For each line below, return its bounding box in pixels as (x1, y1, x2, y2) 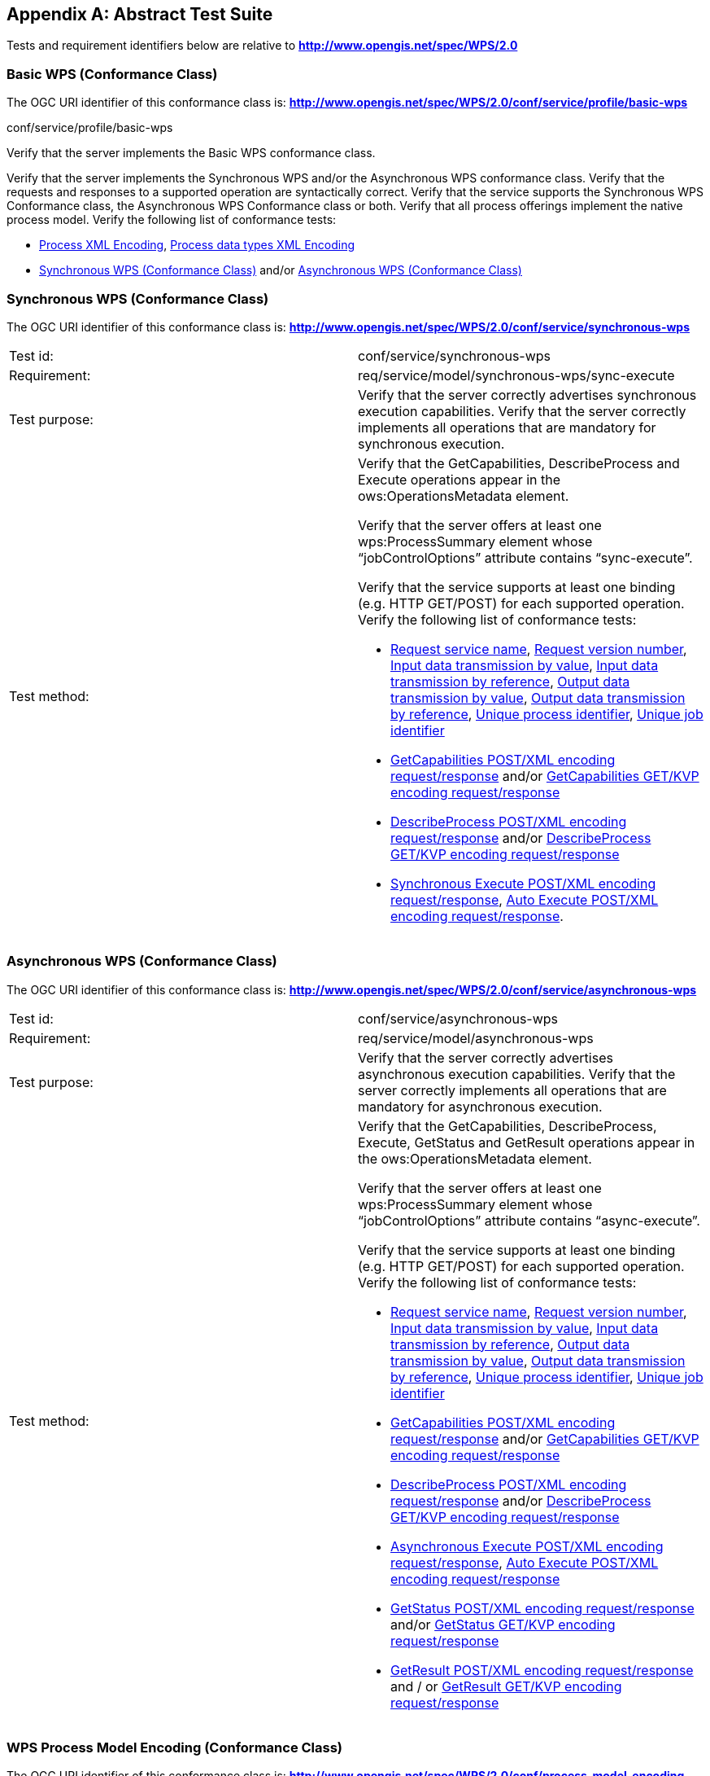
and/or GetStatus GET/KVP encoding (390, 1616, 616, 1633)
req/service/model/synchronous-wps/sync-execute (358, 366, 675, 384)
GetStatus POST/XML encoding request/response (390, 1599, 695, 1616)
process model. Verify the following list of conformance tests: (7, 213, 337, 227)
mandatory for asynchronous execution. (358, 1098, 603, 1115)
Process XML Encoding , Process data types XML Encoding (39, 238, 355, 252)
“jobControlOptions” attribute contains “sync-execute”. (358, 549, 693, 566)
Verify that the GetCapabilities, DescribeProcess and (358, 454, 680, 471)
